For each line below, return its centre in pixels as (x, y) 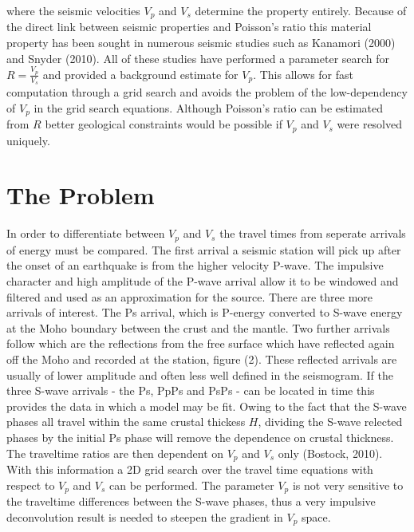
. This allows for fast (304, 74)
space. (316, 516)
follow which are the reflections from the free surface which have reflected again (201, 343)
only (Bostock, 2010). (330, 453)
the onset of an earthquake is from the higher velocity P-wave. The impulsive (195, 265)
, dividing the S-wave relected (330, 422)
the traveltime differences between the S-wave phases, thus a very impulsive (191, 501)
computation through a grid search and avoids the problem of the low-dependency (207, 92)
